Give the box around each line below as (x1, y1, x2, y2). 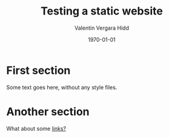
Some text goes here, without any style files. (6, 84, 118, 91)
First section (6, 64, 71, 77)
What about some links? (6, 125, 67, 132)
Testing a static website (40, 4, 164, 18)
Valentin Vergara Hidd (75, 24, 129, 31)
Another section (6, 105, 90, 119)
